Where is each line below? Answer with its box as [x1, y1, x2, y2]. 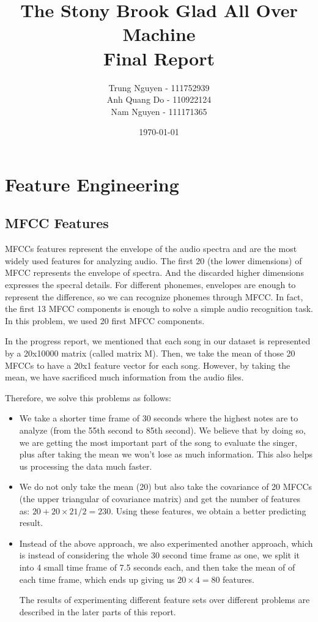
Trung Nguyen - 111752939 [108, 81, 210, 94]
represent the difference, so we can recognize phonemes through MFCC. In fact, [5, 290, 303, 303]
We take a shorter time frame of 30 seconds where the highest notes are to [19, 412, 298, 424]
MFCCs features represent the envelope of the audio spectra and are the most [5, 242, 297, 255]
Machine [122, 21, 196, 46]
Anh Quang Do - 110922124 [106, 93, 212, 106]
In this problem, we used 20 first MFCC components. [5, 314, 205, 327]
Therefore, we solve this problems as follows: [5, 391, 171, 404]
